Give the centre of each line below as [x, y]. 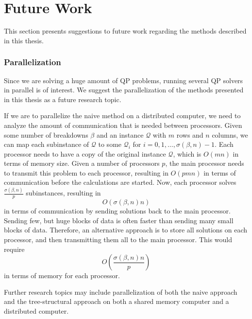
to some [110, 144]
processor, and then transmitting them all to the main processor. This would [118, 239]
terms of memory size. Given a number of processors [82, 163]
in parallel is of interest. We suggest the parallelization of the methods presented [124, 90]
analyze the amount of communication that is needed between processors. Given [123, 125]
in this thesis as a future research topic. [63, 99]
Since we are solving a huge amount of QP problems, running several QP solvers [124, 80]
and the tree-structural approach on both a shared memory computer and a [117, 301]
